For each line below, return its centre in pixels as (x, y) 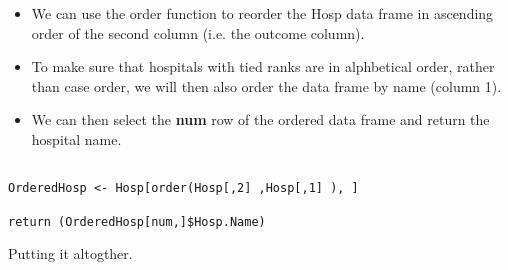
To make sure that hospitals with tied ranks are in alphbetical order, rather (263, 66)
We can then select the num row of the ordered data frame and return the (260, 119)
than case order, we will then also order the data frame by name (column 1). (266, 85)
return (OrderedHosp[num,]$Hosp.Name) (137, 221)
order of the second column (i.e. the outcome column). (198, 32)
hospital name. (76, 138)
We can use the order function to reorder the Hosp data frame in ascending (262, 13)
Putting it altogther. (70, 253)
